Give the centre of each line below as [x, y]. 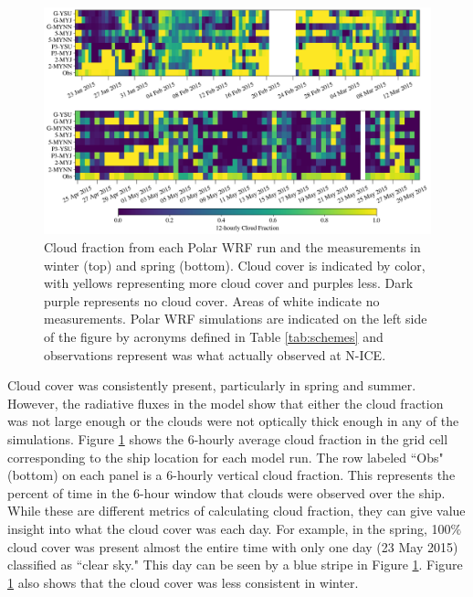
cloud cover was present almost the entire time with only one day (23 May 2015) [233, 546]
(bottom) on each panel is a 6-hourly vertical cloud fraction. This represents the [231, 475]
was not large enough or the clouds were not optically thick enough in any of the [233, 421]
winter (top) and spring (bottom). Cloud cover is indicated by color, [235, 265]
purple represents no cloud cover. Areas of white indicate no [212, 300]
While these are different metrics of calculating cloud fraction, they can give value [236, 511]
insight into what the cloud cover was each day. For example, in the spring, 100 [229, 528]
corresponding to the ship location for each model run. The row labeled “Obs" [226, 457]
